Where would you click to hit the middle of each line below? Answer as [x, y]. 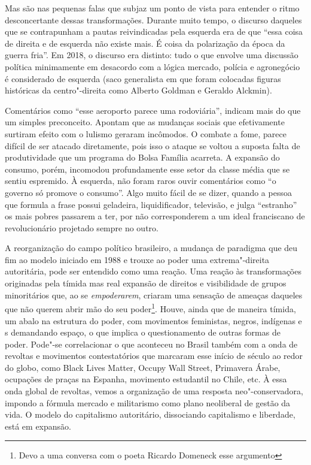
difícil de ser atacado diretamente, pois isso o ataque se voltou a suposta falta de [153, 145]
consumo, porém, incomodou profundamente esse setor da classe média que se [147, 169]
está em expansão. [38, 426]
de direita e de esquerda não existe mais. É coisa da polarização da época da [145, 43]
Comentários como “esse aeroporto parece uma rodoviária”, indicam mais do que [153, 110]
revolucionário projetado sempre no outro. [82, 227]
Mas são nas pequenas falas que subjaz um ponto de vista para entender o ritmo [152, 8]
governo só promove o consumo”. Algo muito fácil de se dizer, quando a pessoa [148, 192]
